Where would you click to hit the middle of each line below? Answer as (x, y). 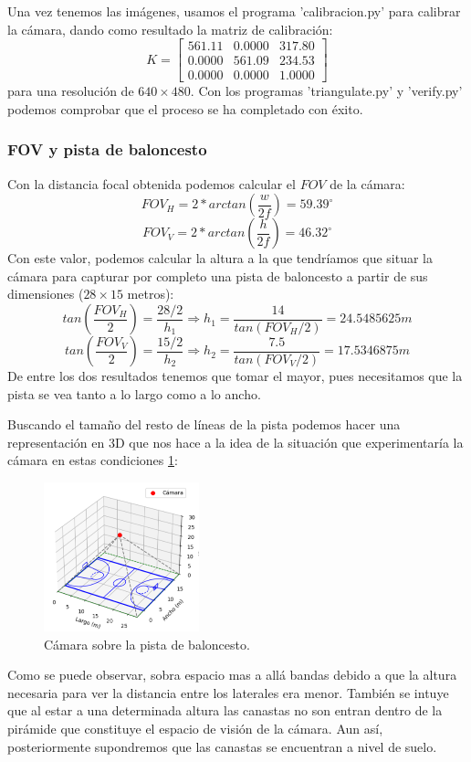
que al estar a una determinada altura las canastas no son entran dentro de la (225, 710)
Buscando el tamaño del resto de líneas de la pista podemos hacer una (204, 424)
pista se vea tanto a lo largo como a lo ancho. (134, 393)
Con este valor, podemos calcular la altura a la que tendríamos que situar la (220, 258)
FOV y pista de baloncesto (107, 149)
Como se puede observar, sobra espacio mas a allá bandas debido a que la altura (232, 675)
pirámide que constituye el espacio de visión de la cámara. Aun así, (195, 729)
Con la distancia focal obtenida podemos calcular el (152, 183)
